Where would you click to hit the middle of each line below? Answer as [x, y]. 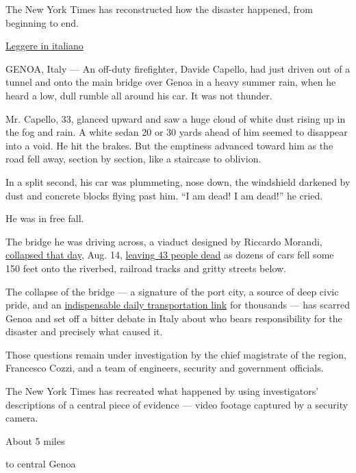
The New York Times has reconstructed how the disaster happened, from [159, 9]
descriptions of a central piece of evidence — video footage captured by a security [177, 404]
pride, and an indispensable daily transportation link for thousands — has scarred [178, 305]
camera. [22, 418]
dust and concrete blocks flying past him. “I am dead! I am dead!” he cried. [164, 195]
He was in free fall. [45, 218]
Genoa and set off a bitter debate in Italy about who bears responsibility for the [174, 318]
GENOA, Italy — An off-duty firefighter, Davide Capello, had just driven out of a [178, 68]
